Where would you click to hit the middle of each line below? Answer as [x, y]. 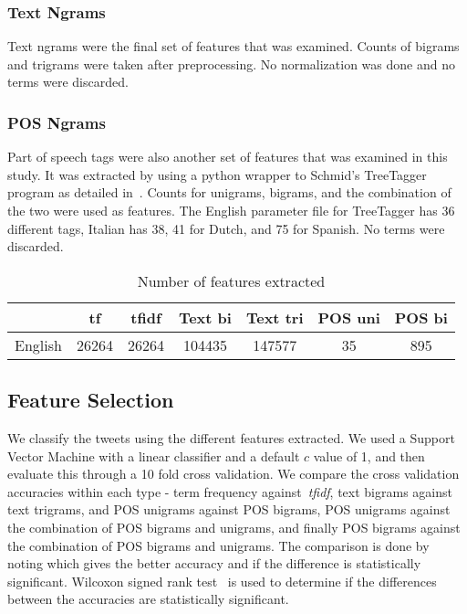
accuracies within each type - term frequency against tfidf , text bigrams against [230, 491]
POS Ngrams [57, 122]
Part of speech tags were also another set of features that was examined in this [228, 157]
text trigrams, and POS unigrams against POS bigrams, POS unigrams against [229, 509]
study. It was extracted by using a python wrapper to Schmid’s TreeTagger [217, 174]
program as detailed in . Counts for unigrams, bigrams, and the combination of [229, 192]
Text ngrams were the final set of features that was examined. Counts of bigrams [233, 46]
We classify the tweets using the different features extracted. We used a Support [231, 437]
